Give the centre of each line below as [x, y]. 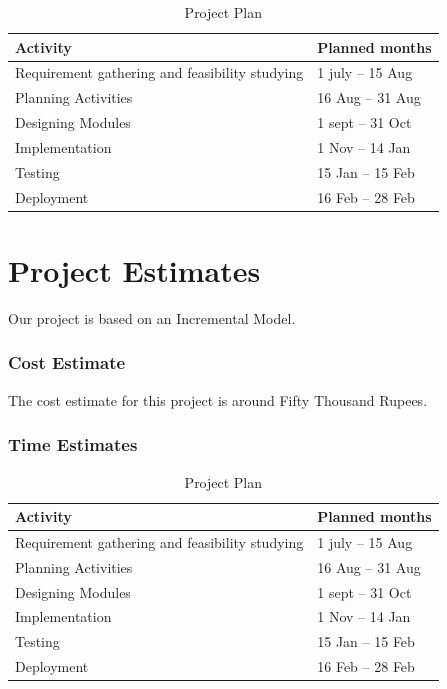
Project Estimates [134, 269]
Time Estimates [73, 444]
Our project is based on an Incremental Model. [152, 317]
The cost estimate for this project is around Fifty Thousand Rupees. [218, 399]
